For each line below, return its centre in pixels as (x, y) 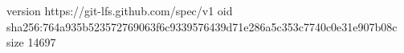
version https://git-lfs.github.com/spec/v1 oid (120, 10)
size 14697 (31, 42)
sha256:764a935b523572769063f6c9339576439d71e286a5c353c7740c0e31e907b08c (202, 26)
